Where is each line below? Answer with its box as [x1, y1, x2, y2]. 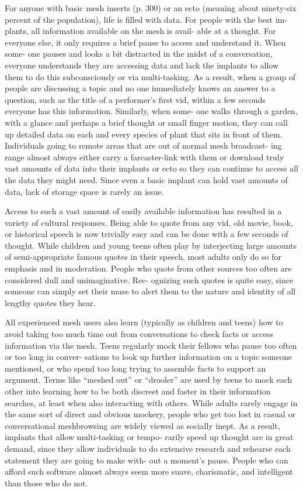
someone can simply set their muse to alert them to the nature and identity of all [5, 285, 296, 297]
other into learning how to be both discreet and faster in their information [5, 385, 271, 397]
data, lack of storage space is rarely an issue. [5, 185, 164, 197]
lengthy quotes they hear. [5, 296, 96, 308]
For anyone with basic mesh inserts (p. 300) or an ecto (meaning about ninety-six [5, 2, 297, 13]
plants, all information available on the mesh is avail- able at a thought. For [5, 25, 276, 37]
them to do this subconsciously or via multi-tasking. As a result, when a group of [5, 70, 296, 83]
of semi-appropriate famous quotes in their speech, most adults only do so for [5, 250, 281, 263]
